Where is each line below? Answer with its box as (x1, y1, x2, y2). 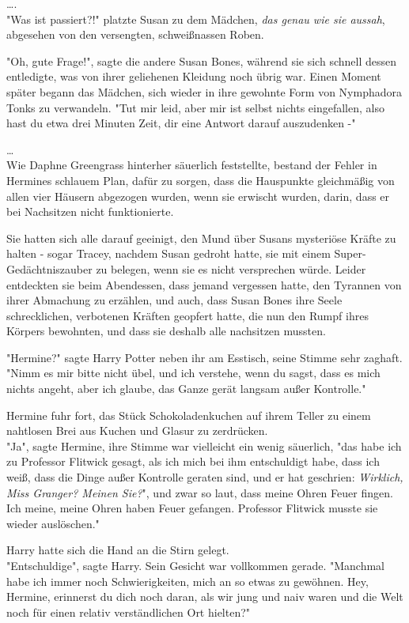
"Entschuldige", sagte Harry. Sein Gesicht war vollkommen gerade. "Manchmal (6, 557, 384, 573)
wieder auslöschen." (6, 515, 100, 531)
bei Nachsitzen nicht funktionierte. (6, 203, 174, 220)
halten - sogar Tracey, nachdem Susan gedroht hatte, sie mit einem (6, 245, 331, 262)
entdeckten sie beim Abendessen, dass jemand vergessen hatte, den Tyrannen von (6, 276, 402, 293)
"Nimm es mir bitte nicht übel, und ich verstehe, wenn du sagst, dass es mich (6, 364, 381, 381)
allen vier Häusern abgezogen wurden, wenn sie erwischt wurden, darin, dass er (6, 187, 390, 204)
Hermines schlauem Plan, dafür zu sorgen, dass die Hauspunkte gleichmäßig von (6, 172, 395, 188)
